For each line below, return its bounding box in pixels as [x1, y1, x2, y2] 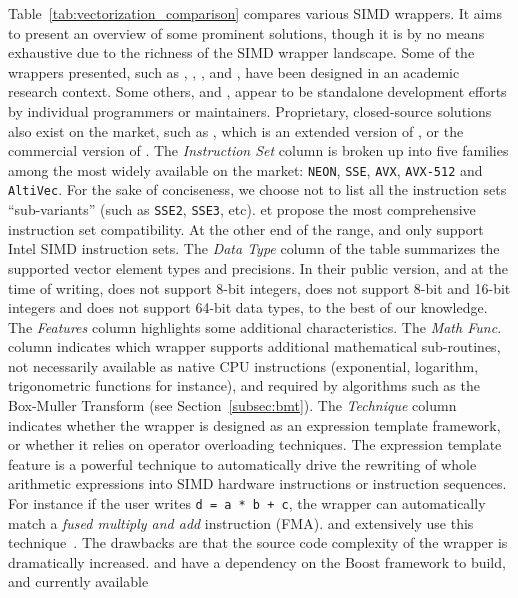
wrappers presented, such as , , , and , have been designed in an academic [8, 61, 460, 82]
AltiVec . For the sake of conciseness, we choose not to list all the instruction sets [8, 179, 507, 200]
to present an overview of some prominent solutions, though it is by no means [8, 22, 485, 43]
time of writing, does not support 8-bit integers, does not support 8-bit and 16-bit [8, 277, 511, 298]
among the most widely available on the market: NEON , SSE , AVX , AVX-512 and [8, 159, 483, 180]
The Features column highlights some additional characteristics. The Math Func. [8, 316, 502, 337]
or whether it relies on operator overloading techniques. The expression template [8, 434, 502, 455]
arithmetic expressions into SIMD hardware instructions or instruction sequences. [8, 473, 507, 494]
